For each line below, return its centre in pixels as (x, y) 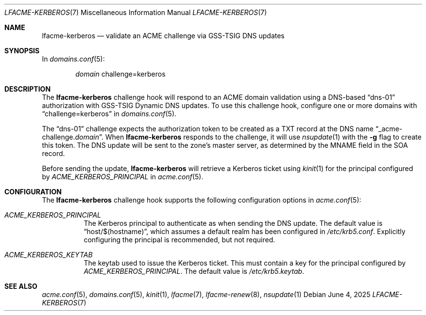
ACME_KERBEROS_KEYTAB (49, 255)
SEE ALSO (21, 286)
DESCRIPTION (28, 89)
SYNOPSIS (22, 51)
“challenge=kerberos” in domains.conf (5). (109, 114)
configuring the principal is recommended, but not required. (179, 240)
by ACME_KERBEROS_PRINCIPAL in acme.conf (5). (123, 177)
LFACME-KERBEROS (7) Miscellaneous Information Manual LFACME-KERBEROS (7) (136, 12)
